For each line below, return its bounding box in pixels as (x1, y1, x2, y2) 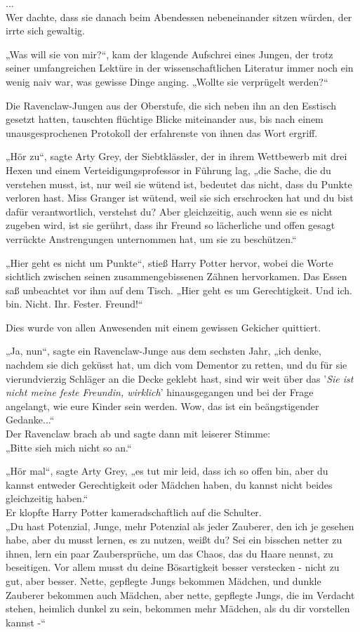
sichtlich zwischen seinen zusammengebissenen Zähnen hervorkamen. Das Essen (6, 269, 347, 284)
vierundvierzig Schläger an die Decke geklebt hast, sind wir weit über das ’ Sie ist (6, 371, 354, 386)
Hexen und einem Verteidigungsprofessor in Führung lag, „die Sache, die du (6, 162, 331, 177)
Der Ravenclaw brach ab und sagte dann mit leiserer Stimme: (6, 426, 271, 441)
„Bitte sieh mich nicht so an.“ (6, 440, 132, 454)
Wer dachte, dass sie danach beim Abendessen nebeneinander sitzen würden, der (6, 9, 352, 24)
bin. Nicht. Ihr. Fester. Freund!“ (6, 296, 143, 311)
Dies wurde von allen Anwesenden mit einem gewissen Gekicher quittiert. (6, 320, 321, 334)
